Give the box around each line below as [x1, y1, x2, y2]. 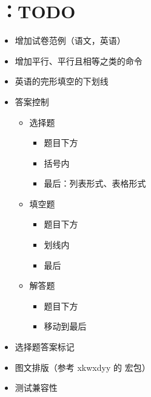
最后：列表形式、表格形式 [44, 177, 146, 190]
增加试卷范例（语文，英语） [15, 34, 126, 47]
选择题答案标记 [15, 340, 75, 353]
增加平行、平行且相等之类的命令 [15, 54, 143, 67]
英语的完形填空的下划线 [15, 75, 109, 88]
